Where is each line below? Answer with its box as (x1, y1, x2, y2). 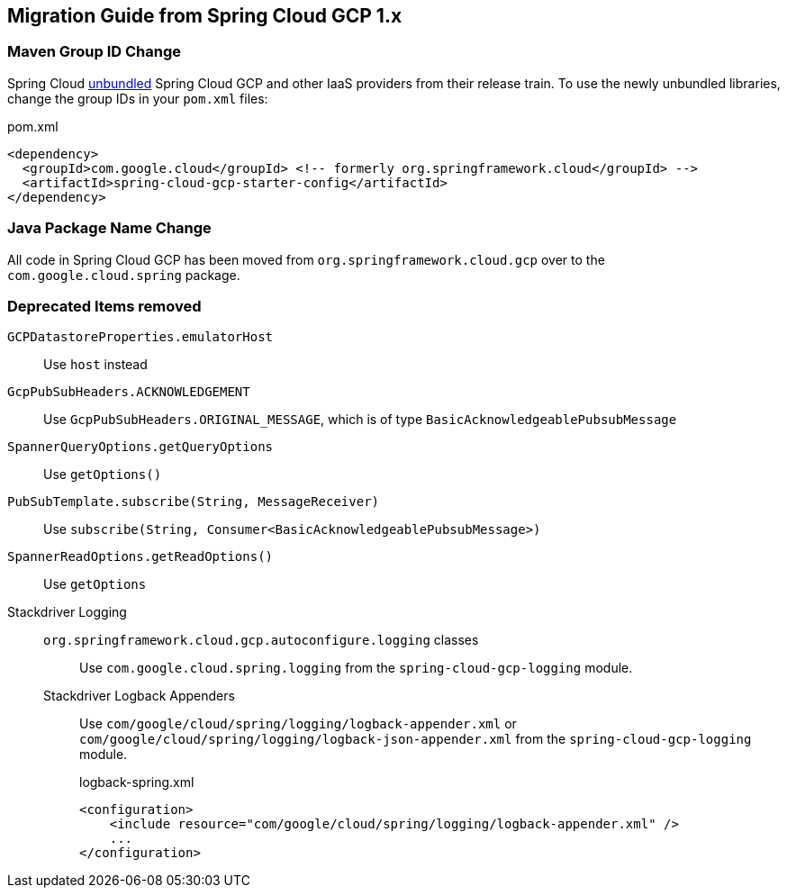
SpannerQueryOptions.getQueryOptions (7, 439, 274, 455)
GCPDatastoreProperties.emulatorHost (7, 330, 274, 345)
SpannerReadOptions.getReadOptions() (7, 549, 274, 565)
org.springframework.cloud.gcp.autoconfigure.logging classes (43, 632, 479, 648)
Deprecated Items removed (7, 296, 202, 315)
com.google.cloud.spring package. (7, 267, 240, 283)
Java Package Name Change (7, 219, 212, 238)
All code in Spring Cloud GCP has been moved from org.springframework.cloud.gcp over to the (7, 251, 605, 267)
